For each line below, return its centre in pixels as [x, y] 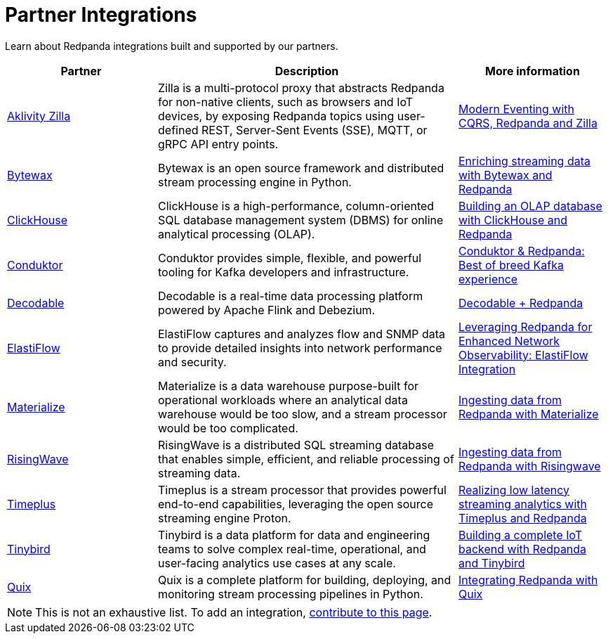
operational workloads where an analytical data [283, 400]
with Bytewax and [505, 175]
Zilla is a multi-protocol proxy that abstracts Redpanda [301, 88]
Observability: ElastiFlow [523, 355]
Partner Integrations [101, 15]
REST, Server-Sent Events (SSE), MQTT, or [315, 130]
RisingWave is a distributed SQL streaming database [296, 445]
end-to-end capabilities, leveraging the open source [296, 504]
